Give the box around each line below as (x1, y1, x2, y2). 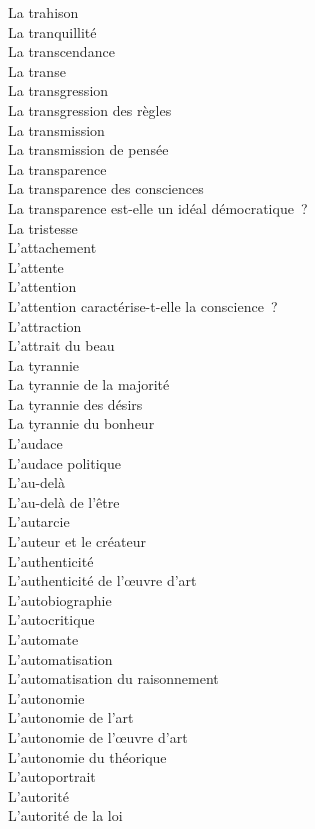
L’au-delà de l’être (8, 491, 120, 512)
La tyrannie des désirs (8, 393, 143, 414)
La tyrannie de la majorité (8, 374, 170, 395)
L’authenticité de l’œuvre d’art (8, 570, 197, 591)
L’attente (8, 256, 64, 277)
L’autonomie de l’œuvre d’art (8, 726, 188, 747)
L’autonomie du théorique (8, 746, 167, 767)
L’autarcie (8, 511, 70, 532)
